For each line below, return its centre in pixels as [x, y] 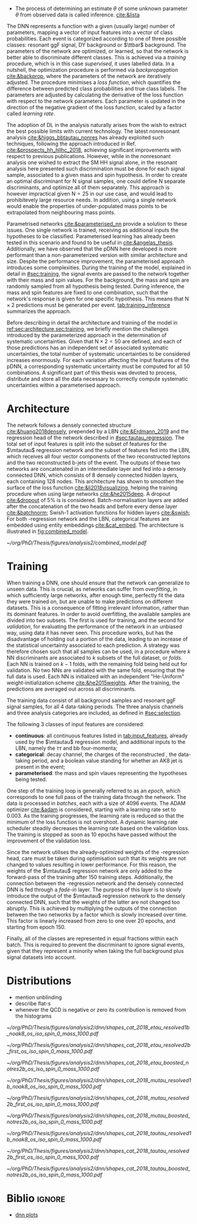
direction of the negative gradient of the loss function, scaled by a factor [94, 107]
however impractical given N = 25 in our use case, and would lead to [90, 194]
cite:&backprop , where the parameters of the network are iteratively [89, 76]
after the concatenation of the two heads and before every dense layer [92, 506]
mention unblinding [38, 997]
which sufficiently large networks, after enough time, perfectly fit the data [96, 595]
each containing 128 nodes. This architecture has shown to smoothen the [95, 481]
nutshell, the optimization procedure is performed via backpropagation [92, 70]
